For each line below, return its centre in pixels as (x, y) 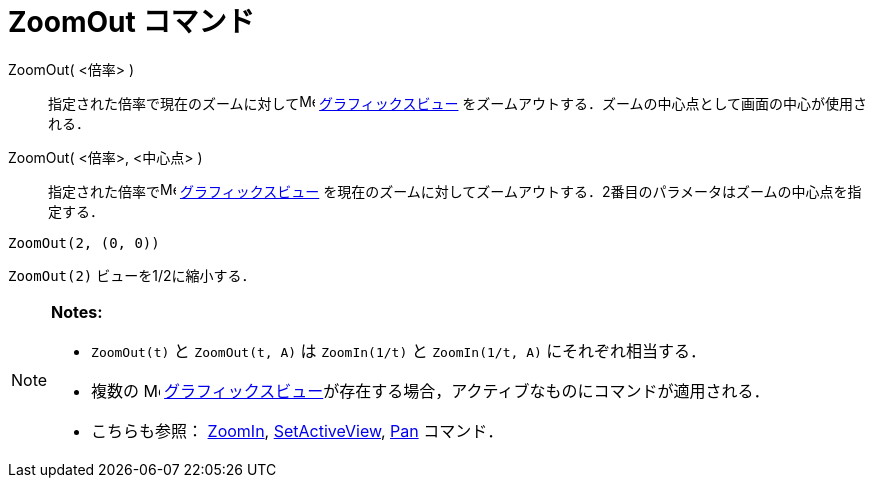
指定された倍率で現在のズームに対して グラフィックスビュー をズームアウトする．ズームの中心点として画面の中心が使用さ (458, 103)
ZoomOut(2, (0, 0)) (84, 242)
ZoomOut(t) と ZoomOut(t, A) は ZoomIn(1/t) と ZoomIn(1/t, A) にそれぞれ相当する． (398, 350)
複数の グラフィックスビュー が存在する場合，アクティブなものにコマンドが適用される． (430, 390)
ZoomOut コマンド (131, 22)
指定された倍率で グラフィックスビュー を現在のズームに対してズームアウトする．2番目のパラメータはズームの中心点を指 (455, 191)
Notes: (77, 311)
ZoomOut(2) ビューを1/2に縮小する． (132, 275)
